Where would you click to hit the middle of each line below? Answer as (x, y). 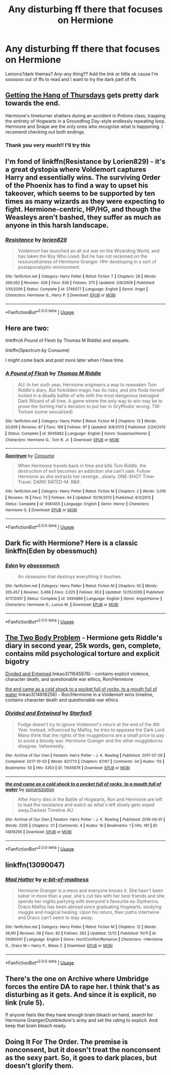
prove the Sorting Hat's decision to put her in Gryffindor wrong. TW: (89, 406)
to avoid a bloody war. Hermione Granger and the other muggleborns (90, 740)
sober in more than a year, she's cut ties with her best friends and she (91, 896)
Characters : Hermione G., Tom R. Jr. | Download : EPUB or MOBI (62, 440)
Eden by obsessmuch (33, 566)
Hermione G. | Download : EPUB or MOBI (41, 510)
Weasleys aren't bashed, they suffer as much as (83, 217)
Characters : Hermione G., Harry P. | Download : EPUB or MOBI (61, 295)
